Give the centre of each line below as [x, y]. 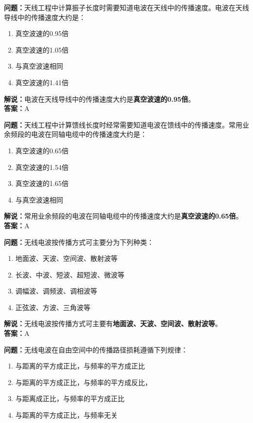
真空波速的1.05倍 [42, 49]
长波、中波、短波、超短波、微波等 [70, 274]
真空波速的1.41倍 [42, 82]
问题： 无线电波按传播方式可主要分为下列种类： [79, 242]
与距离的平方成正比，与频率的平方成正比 [80, 366]
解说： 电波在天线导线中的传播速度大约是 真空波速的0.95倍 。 [99, 99]
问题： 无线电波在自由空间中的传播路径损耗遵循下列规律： [96, 349]
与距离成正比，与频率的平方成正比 [70, 398]
